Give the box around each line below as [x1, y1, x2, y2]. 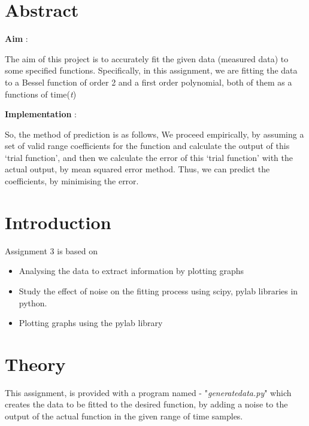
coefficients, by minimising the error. [5, 175, 139, 187]
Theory [5, 351, 66, 376]
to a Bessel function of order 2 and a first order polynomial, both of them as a [5, 75, 292, 88]
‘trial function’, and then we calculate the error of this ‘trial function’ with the [5, 151, 293, 163]
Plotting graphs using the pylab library [19, 317, 163, 329]
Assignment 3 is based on [5, 244, 98, 257]
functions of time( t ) [5, 87, 77, 100]
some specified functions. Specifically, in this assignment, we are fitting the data [5, 64, 298, 77]
